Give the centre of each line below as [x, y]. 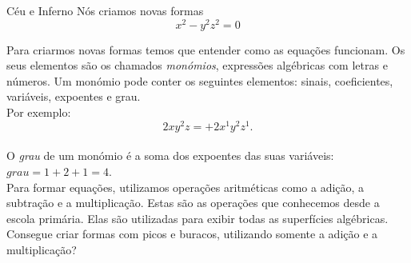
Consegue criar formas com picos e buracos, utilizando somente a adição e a [192, 234]
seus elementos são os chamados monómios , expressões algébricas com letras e [197, 65]
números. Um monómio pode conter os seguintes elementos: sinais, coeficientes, [200, 80]
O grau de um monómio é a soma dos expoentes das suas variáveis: [170, 155]
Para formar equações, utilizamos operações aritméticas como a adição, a [186, 187]
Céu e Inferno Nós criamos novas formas [105, 10]
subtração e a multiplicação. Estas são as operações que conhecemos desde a [193, 203]
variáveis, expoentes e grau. [74, 96]
